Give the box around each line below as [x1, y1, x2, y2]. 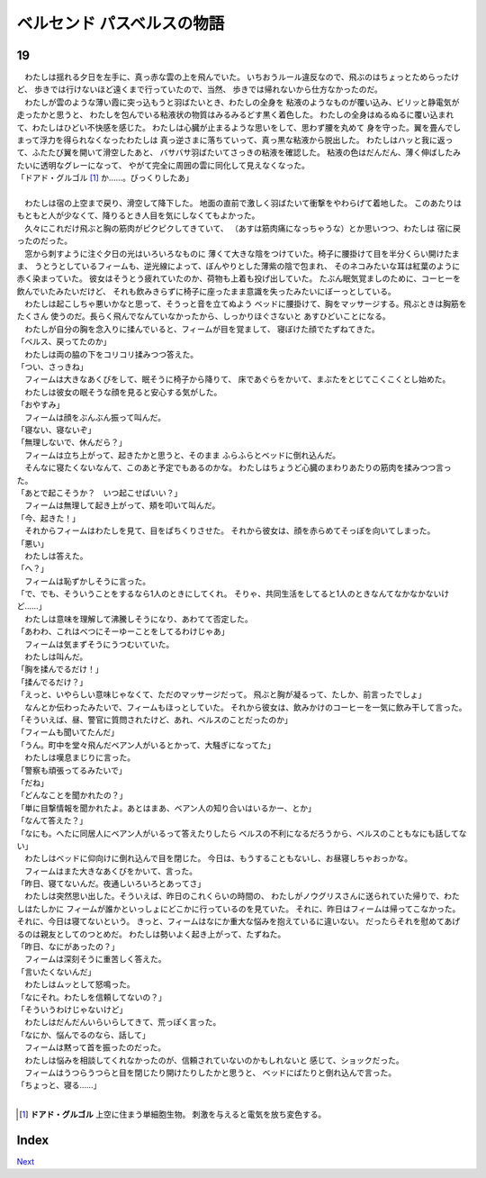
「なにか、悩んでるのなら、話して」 [16, 1029, 150, 1040]
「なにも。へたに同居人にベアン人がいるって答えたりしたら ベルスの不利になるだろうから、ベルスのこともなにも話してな [16, 828, 467, 838]
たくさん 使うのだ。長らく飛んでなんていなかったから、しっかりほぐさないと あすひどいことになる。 [16, 311, 391, 322]
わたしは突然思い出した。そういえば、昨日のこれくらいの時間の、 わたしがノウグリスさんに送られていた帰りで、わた [23, 891, 460, 902]
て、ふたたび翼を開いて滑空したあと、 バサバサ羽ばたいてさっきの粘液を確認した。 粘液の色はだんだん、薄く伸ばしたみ [16, 147, 461, 158]
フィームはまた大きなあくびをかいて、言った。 [23, 865, 198, 876]
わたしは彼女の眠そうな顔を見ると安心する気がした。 [23, 386, 222, 397]
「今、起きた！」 [16, 512, 80, 523]
